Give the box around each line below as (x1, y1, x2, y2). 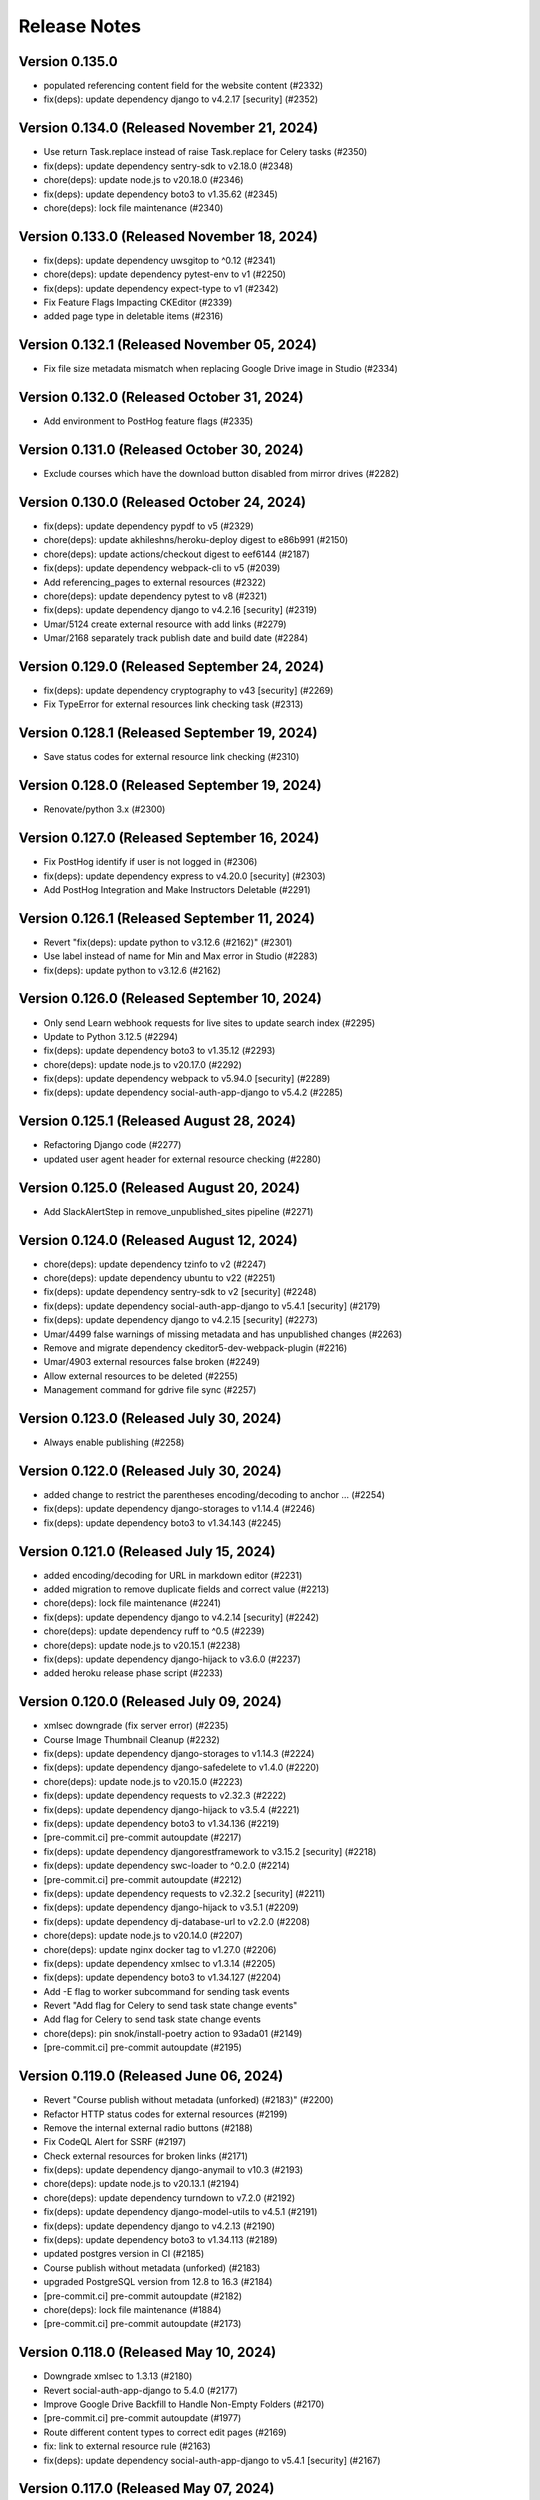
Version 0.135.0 (18, 53, 119, 70)
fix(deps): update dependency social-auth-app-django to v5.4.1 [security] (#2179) (43, 1300, 381, 1312)
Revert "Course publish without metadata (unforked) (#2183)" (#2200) (43, 2094, 334, 2106)
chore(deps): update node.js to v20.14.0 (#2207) (43, 1930, 244, 1942)
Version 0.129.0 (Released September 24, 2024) (18, 658, 325, 675)
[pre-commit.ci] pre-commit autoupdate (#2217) (43, 1831, 242, 1844)
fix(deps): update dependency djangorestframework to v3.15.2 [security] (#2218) (43, 1845, 377, 1857)
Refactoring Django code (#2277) (43, 1139, 182, 1151)
